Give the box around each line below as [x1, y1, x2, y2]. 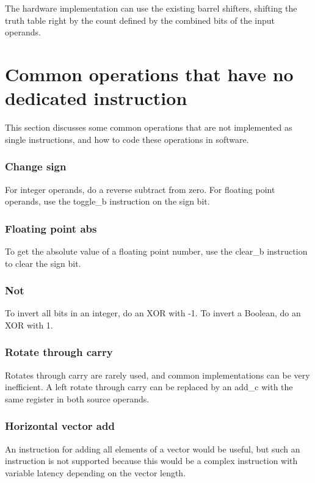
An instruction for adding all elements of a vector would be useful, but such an [5, 442, 300, 455]
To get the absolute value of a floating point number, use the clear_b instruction [5, 244, 308, 257]
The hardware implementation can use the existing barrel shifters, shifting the [5, 2, 297, 14]
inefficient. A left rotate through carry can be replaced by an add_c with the [5, 380, 293, 393]
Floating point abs [5, 220, 97, 236]
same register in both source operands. [5, 392, 150, 405]
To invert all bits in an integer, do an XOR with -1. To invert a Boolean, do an [5, 307, 301, 319]
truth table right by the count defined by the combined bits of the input [5, 13, 275, 26]
